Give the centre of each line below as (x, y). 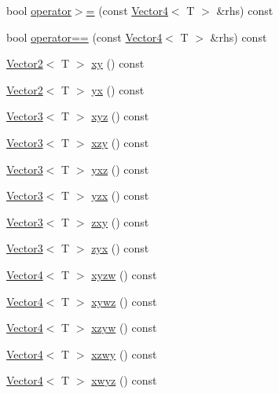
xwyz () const (124, 380)
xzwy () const (124, 353)
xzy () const (120, 142)
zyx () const (120, 248)
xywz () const (124, 301)
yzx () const (120, 195)
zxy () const (120, 221)
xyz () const (120, 116)
